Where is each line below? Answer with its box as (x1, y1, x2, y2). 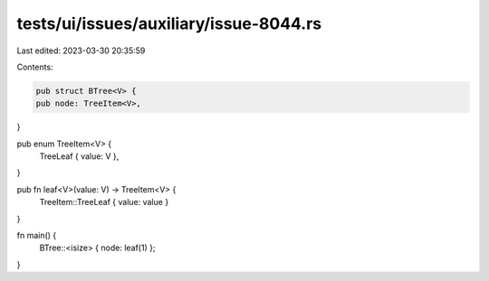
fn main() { (16, 230, 57, 241)
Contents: (16, 61, 53, 72)
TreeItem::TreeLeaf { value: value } (39, 197, 169, 208)
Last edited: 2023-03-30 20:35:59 (16, 45, 146, 56)
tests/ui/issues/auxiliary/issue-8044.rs (16, 14, 322, 33)
